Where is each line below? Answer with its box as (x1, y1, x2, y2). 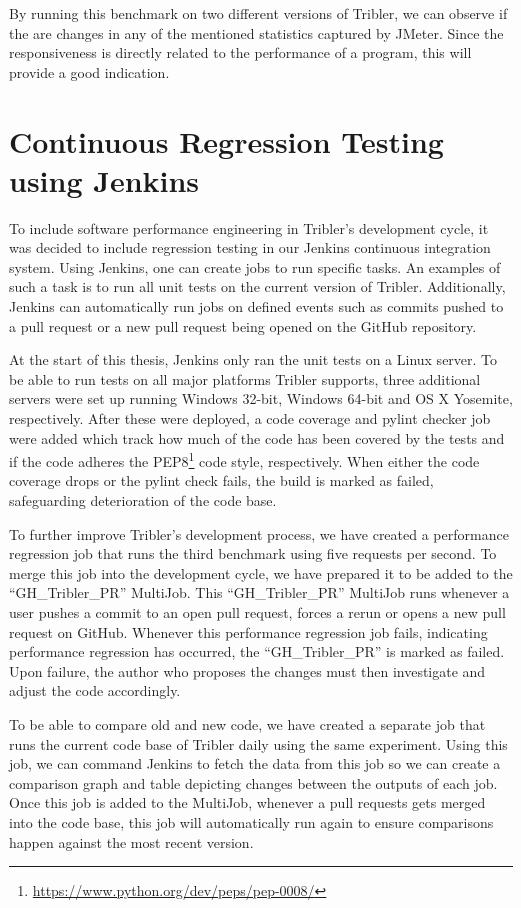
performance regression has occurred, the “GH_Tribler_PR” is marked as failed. (9, 641, 505, 662)
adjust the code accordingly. (9, 680, 181, 701)
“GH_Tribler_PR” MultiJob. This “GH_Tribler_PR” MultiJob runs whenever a (9, 582, 510, 603)
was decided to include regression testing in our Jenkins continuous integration (9, 237, 491, 258)
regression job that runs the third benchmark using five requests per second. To (9, 543, 497, 564)
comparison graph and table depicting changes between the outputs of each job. (9, 772, 498, 793)
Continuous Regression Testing (9, 120, 444, 161)
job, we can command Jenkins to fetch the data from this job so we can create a (9, 753, 501, 774)
